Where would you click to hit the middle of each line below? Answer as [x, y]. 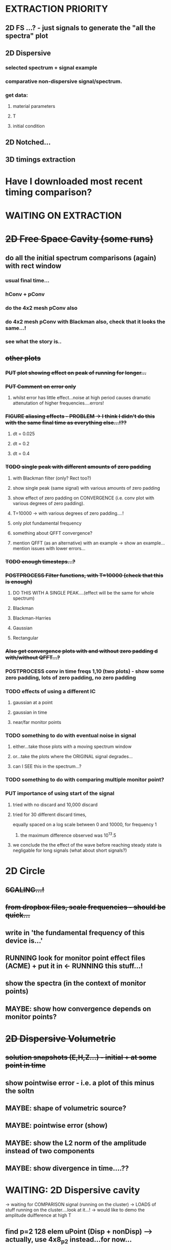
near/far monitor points [37, 722]
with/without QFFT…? [33, 657]
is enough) [19, 582]
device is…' [24, 940]
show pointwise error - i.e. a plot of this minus [80, 1083]
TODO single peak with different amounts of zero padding [78, 467]
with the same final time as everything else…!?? [66, 422]
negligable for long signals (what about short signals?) [70, 850]
